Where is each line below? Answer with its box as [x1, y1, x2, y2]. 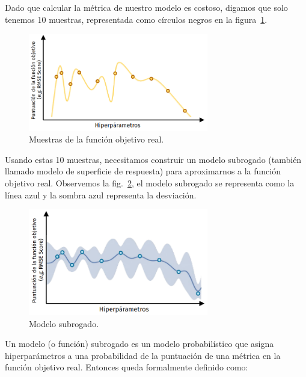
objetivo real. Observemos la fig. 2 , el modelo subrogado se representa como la [5, 177, 295, 189]
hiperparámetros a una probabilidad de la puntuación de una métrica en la [5, 349, 281, 361]
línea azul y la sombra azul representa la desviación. [5, 188, 197, 201]
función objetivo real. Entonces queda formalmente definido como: [5, 361, 248, 373]
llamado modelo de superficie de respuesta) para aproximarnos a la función [5, 165, 281, 177]
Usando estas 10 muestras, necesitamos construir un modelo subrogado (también [5, 153, 302, 165]
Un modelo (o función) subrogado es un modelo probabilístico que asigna [5, 337, 274, 350]
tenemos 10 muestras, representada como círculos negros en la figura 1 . [5, 13, 268, 25]
